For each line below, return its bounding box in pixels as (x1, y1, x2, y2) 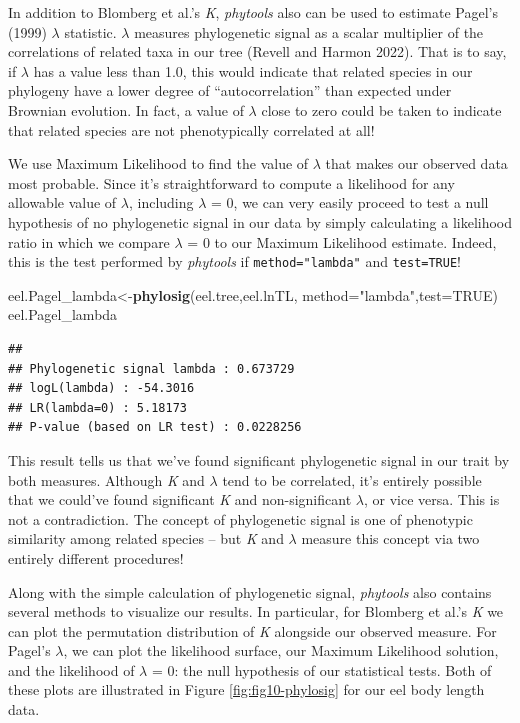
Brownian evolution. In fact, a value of (8, 99, 244, 120)
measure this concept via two (301, 528, 480, 549)
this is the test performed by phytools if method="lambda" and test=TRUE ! (8, 251, 461, 272)
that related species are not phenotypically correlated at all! (8, 119, 375, 140)
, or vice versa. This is (363, 489, 500, 510)
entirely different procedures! (8, 547, 184, 568)
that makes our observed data (325, 153, 508, 174)
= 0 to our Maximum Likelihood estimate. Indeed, (187, 231, 497, 252)
